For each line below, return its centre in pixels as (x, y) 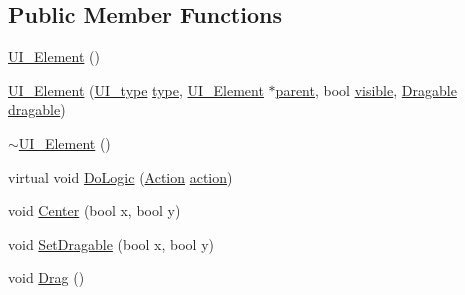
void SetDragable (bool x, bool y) (111, 243)
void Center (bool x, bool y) (94, 210)
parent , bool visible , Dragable (366, 89)
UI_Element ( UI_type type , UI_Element (136, 89)
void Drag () (46, 277)
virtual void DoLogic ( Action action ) (120, 176)
